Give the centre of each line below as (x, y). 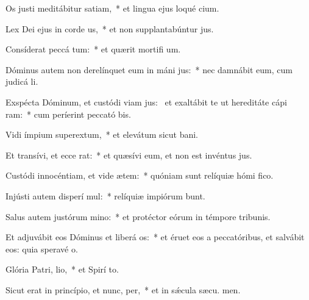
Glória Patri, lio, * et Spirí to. (62, 269)
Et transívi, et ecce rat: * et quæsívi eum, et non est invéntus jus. (129, 155)
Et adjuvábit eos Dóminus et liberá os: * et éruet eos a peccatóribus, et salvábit (155, 237)
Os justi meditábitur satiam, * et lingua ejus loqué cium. (112, 8)
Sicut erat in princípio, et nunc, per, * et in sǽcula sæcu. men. (123, 289)
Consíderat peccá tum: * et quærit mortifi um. (93, 49)
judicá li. (22, 81)
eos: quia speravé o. (42, 248)
